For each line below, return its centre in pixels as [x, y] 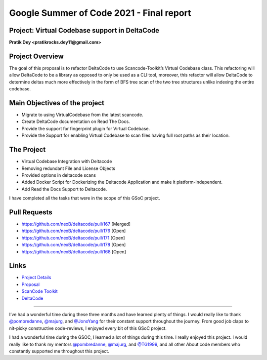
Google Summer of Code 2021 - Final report [100, 13]
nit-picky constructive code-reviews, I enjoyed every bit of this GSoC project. [88, 328]
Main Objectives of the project [57, 103]
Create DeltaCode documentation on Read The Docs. [76, 121]
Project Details [36, 278]
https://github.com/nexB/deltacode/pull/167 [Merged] [76, 224]
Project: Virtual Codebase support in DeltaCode [84, 30]
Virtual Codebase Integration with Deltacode [67, 161]
